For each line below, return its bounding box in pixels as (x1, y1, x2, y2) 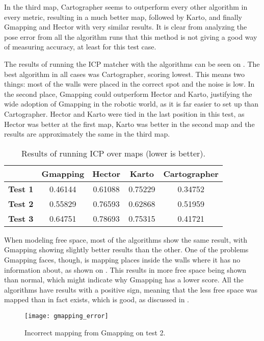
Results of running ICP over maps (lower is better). (21, 147, 205, 159)
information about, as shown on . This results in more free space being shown (4, 264, 247, 275)
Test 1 (8, 182, 34, 195)
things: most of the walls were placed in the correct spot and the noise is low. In (4, 78, 255, 89)
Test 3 (8, 212, 34, 224)
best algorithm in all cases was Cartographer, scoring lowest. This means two (4, 68, 245, 79)
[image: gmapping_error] (24, 312, 109, 320)
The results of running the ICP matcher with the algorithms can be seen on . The (4, 58, 260, 69)
